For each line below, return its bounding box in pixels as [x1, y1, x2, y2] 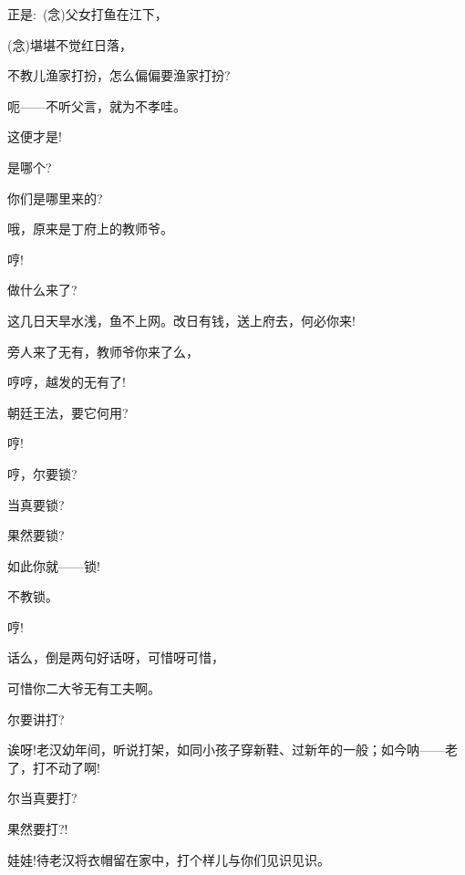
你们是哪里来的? [7, 188, 103, 207]
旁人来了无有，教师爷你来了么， [7, 341, 199, 360]
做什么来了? [7, 280, 77, 299]
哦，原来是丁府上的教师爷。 [7, 219, 173, 238]
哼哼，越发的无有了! [7, 372, 126, 391]
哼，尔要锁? [7, 464, 77, 483]
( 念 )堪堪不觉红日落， [7, 35, 132, 54]
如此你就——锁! [7, 556, 100, 575]
